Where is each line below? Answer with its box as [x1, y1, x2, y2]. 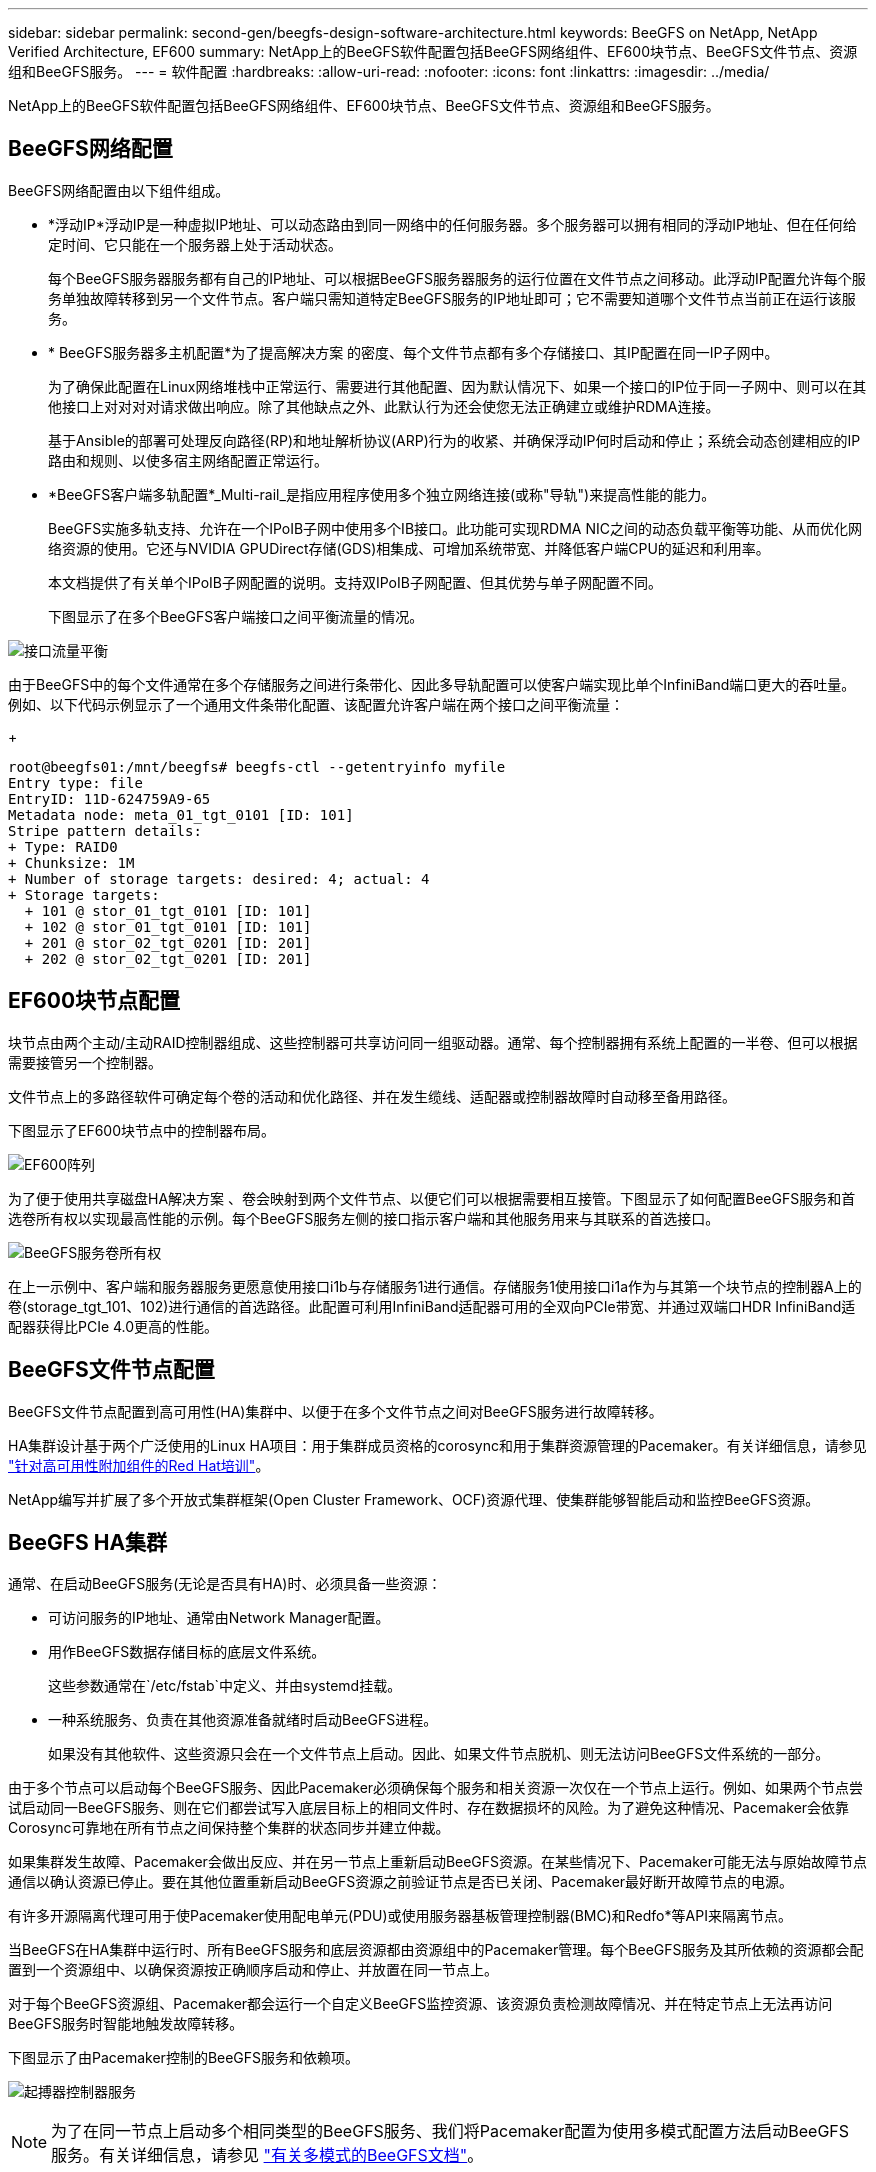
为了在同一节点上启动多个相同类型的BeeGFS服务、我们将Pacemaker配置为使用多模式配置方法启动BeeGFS [51, 2121, 850, 2142]
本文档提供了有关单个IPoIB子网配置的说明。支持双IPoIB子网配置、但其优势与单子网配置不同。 [48, 573, 662, 591]
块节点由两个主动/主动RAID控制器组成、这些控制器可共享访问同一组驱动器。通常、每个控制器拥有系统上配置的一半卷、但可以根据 [8, 1033, 858, 1051]
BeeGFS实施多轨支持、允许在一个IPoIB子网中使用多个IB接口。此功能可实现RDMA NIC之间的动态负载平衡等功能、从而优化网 [48, 519, 862, 537]
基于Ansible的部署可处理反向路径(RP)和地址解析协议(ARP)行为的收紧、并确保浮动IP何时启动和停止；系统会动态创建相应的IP [48, 431, 861, 449]
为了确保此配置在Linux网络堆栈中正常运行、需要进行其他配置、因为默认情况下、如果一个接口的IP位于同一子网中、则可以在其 [48, 377, 867, 395]
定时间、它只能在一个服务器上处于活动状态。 [48, 235, 342, 253]
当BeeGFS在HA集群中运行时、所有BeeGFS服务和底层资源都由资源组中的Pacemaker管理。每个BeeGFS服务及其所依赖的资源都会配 [8, 1941, 864, 1959]
